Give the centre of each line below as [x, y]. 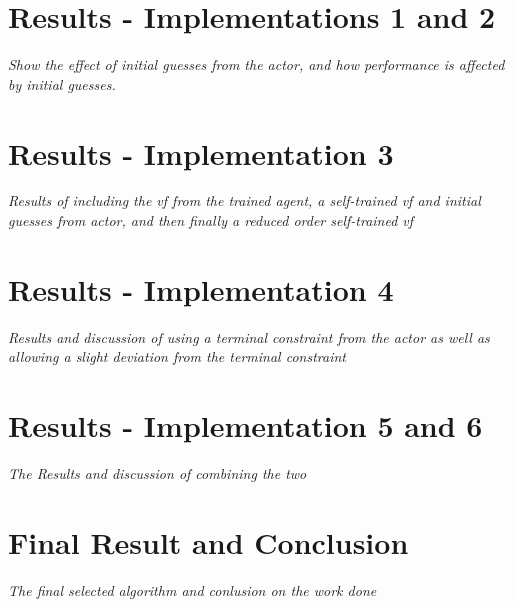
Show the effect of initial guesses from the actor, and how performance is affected [256, 64]
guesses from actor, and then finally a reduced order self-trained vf [211, 220]
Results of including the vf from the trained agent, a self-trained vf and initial [244, 200]
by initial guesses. [62, 83]
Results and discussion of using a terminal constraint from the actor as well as [249, 336]
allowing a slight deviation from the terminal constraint [177, 356]
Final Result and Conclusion [208, 541]
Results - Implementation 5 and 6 [245, 425]
